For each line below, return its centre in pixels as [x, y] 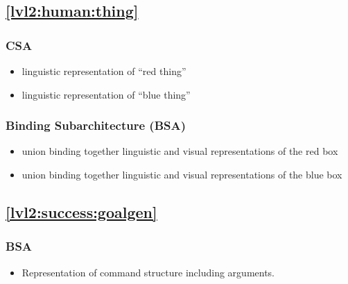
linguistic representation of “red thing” [104, 71]
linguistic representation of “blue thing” [106, 94]
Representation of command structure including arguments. [148, 272]
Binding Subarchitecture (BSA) [96, 125]
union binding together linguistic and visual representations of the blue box [182, 174]
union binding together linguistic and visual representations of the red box [180, 151]
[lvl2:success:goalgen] [81, 211]
